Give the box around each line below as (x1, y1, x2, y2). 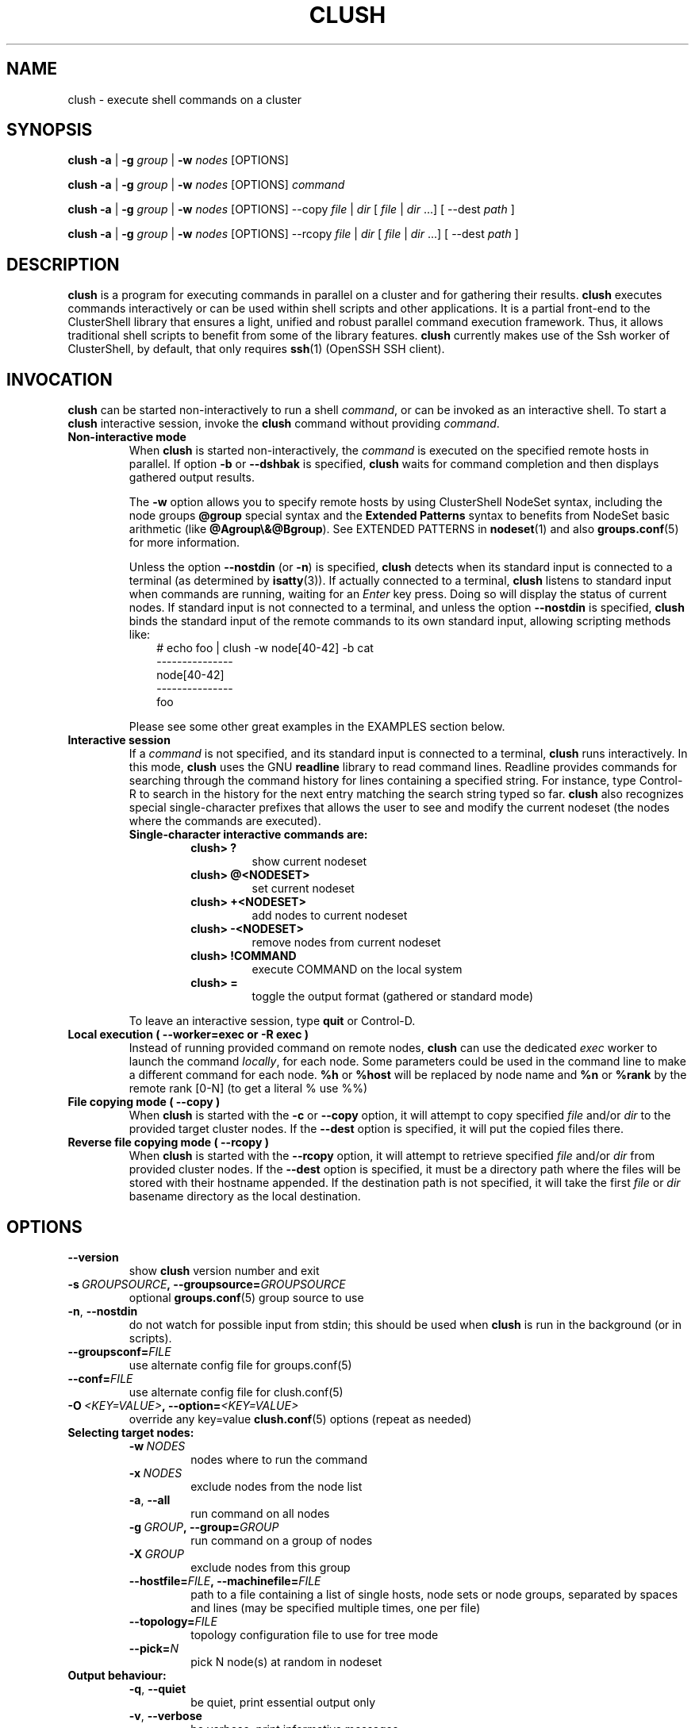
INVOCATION (6, 369, 113, 390)
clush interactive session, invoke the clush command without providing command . (67, 417, 500, 431)
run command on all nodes (190, 1506, 330, 1520)
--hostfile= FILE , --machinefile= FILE (129, 1573, 321, 1588)
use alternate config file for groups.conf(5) (129, 1357, 352, 1372)
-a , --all (129, 1492, 171, 1507)
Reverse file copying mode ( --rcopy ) (67, 1135, 269, 1150)
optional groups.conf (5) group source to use (129, 1290, 364, 1304)
